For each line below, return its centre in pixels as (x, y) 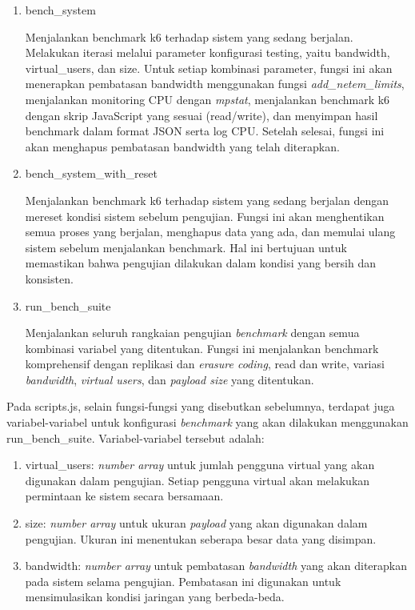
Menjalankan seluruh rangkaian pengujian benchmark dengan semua (192, 333)
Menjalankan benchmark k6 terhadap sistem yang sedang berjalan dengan (207, 200)
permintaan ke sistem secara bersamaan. (124, 496)
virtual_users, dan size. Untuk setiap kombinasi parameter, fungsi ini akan (209, 68)
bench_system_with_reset (91, 173)
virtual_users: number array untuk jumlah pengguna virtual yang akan (200, 465)
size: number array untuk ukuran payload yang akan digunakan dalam (196, 523)
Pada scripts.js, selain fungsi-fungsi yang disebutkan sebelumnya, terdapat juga (201, 406)
